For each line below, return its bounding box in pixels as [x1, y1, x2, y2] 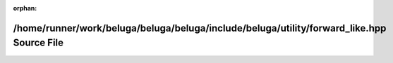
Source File [13, 37, 64, 49]
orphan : [13, 4, 37, 12]
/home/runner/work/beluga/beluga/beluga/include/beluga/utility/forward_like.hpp [13, 22, 387, 34]
